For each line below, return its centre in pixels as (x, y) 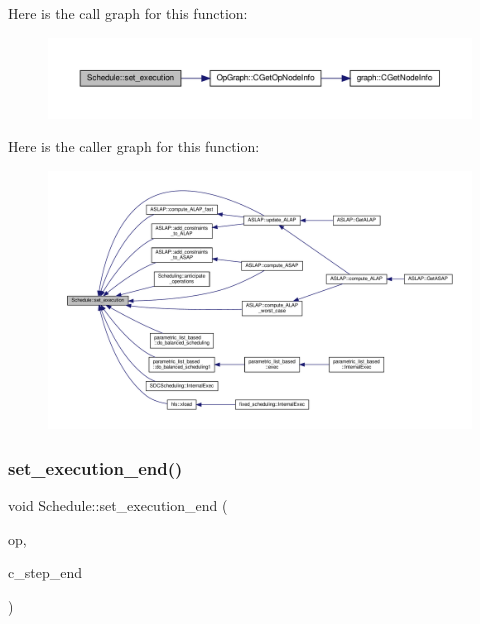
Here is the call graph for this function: (128, 13)
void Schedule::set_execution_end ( (118, 505)
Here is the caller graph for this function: (134, 146)
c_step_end (45, 572)
